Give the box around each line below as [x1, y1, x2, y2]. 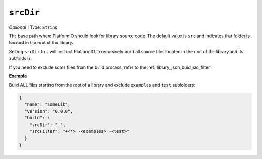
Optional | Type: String [9, 24, 58, 30]
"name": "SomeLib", [24, 101, 71, 107]
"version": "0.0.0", [24, 109, 73, 114]
